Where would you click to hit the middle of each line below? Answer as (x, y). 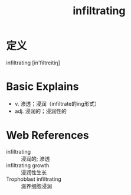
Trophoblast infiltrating (34, 179)
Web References (48, 136)
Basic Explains (42, 87)
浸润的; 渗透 (35, 158)
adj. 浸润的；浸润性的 (40, 111)
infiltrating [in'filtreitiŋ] (33, 63)
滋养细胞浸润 (36, 186)
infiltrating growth (28, 165)
